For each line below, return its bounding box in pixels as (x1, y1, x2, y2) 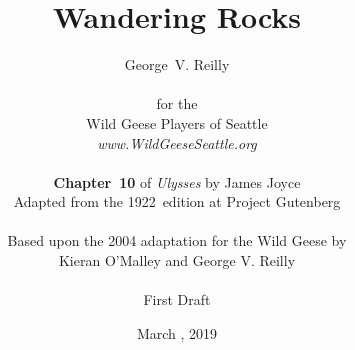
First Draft (143, 289, 211, 310)
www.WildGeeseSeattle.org (97, 132, 257, 153)
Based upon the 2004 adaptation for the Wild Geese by (7, 230, 347, 251)
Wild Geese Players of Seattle (86, 112, 268, 133)
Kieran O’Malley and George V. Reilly (58, 250, 296, 271)
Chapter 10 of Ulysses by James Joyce (53, 171, 301, 192)
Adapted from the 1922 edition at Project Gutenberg (13, 191, 341, 212)
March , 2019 (136, 322, 218, 343)
